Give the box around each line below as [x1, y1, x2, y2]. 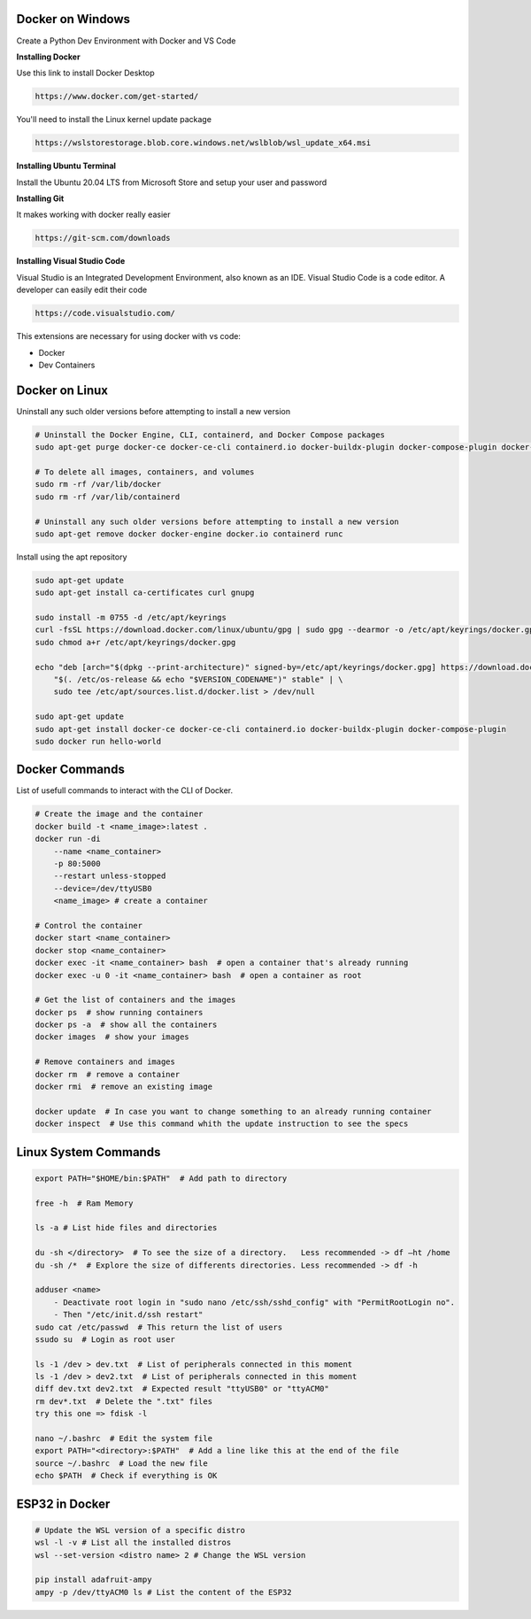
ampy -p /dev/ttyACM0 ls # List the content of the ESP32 [35, 1587, 292, 1597]
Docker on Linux [16, 382, 108, 397]
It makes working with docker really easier [16, 209, 171, 220]
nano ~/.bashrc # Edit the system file [35, 1434, 212, 1444]
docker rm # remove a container [35, 1069, 181, 1079]
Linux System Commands [16, 1145, 161, 1160]
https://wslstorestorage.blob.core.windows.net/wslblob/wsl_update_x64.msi [35, 138, 372, 148]
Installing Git [16, 193, 65, 204]
